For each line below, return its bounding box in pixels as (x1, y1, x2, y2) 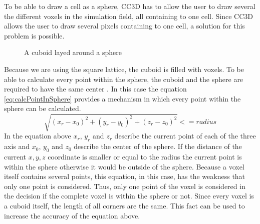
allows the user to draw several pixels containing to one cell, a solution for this (4, 20, 245, 31)
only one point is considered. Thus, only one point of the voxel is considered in (4, 180, 245, 191)
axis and (4, 141, 30, 151)
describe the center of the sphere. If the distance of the (74, 141, 242, 151)
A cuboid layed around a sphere (24, 47, 122, 57)
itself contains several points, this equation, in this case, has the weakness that (4, 171, 245, 181)
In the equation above (4, 130, 71, 141)
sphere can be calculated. (4, 103, 81, 113)
